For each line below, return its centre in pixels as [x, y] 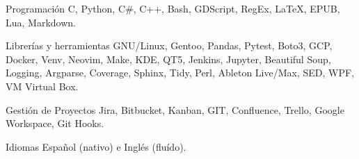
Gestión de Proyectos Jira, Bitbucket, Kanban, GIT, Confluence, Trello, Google [175, 109]
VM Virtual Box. [42, 86]
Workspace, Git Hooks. [55, 123]
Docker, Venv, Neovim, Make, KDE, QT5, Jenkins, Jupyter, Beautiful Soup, [168, 59]
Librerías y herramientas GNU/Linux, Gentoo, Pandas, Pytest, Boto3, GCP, [169, 45]
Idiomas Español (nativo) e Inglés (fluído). [96, 146]
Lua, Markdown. [41, 22]
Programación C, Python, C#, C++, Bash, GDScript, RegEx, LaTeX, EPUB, [173, 8]
